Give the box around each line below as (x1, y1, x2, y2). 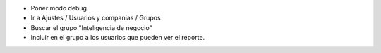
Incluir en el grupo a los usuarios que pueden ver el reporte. (30, 33, 205, 42)
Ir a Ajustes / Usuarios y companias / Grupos (30, 14, 162, 22)
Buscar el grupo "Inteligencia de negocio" (30, 23, 152, 31)
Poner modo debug (30, 4, 87, 12)
